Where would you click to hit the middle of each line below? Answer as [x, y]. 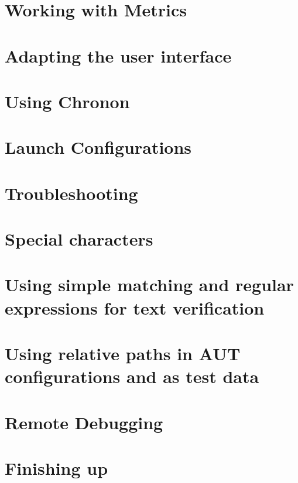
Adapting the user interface [118, 55]
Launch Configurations [98, 147]
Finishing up [56, 468]
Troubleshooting [71, 193]
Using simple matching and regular [149, 284]
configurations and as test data [132, 376]
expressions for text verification [135, 307]
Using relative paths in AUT [123, 353]
